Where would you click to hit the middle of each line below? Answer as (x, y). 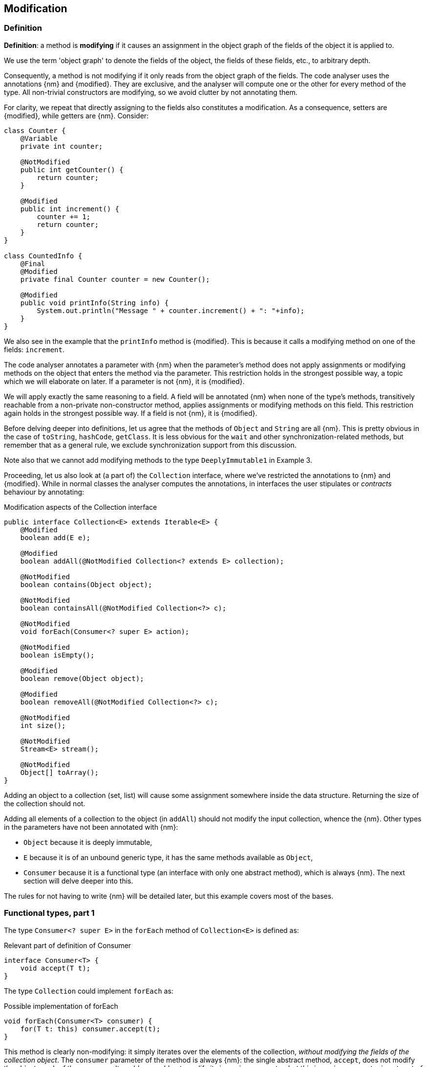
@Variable (39, 138)
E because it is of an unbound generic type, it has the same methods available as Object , (168, 857)
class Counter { (35, 130)
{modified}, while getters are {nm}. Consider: (76, 115)
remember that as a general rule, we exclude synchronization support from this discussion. (150, 445)
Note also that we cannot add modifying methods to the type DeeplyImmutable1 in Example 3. (158, 460)
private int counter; (62, 146)
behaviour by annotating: (44, 492)
